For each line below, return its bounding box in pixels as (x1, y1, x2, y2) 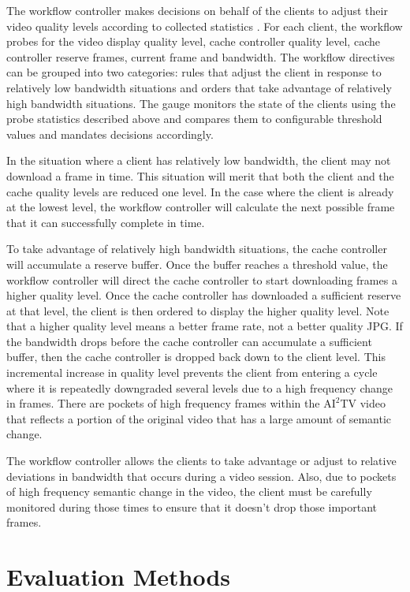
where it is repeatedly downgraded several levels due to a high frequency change (6, 379, 393, 396)
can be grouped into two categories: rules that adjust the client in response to (6, 64, 382, 80)
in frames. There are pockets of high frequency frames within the (6, 395, 320, 411)
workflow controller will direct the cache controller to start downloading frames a (6, 271, 397, 288)
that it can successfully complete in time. (6, 214, 205, 230)
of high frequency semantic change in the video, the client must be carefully (6, 483, 372, 500)
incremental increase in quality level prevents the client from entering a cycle (6, 364, 378, 381)
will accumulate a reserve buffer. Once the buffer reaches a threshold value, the (6, 255, 388, 272)
